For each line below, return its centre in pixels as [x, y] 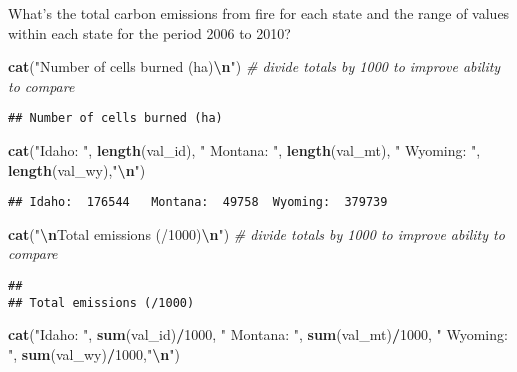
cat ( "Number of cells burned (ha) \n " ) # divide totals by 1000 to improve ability [254, 66]
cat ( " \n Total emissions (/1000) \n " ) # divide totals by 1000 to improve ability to [256, 233]
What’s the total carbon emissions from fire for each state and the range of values [259, 13]
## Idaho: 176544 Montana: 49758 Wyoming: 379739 [198, 202]
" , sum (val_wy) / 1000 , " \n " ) [94, 353]
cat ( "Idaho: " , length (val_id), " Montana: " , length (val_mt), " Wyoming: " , [244, 150]
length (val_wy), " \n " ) [77, 169]
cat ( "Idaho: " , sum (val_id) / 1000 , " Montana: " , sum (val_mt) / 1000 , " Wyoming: [258, 334]
